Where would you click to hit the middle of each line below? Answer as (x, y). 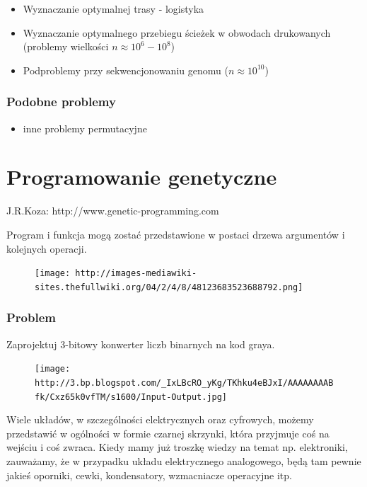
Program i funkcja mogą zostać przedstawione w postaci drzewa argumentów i (176, 234)
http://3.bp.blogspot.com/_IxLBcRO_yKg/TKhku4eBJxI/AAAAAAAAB (184, 383)
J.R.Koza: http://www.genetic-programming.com (113, 211)
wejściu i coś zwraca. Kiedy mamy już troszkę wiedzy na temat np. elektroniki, (177, 447)
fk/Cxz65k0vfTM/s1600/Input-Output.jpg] (131, 397)
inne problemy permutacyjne (85, 128)
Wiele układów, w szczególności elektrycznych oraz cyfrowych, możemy (160, 419)
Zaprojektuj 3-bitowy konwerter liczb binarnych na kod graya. (141, 344)
